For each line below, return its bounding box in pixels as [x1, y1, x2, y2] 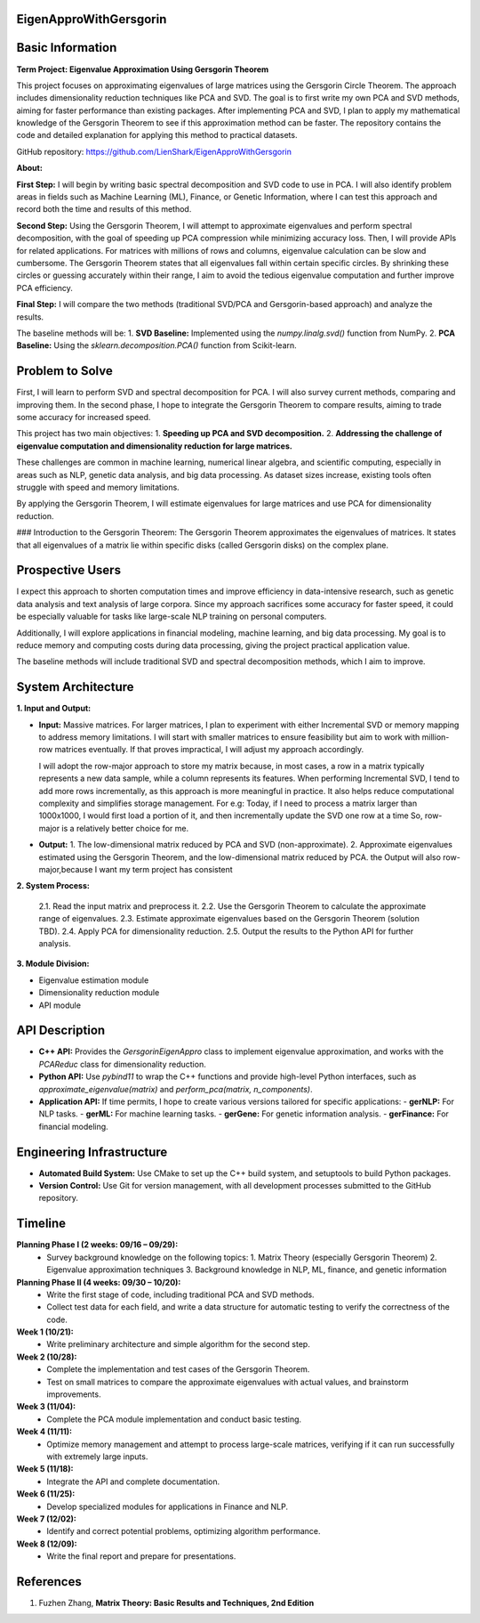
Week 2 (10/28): [16, 1351, 77, 1362]
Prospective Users [16, 563, 122, 578]
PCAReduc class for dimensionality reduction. [38, 1059, 206, 1069]
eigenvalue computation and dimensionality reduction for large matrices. [16, 441, 292, 451]
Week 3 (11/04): [16, 1401, 76, 1412]
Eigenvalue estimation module [38, 975, 149, 986]
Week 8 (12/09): [16, 1538, 77, 1549]
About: [16, 163, 44, 174]
